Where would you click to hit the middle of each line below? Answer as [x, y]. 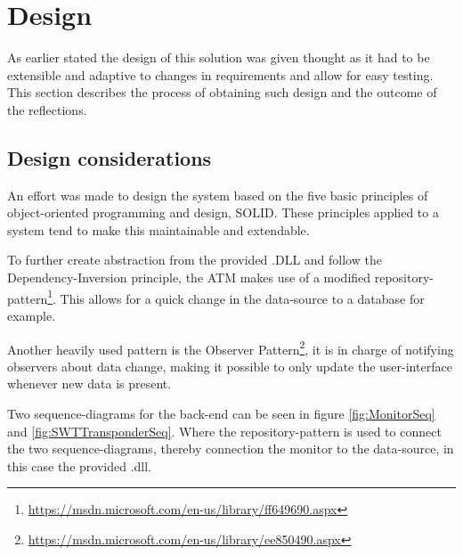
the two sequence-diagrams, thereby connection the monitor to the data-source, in [231, 449]
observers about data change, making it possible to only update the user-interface [230, 366]
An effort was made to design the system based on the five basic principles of [218, 195]
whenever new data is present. [89, 384]
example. [32, 315]
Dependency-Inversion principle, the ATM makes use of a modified [189, 277]
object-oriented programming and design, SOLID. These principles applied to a [223, 212]
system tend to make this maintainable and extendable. [158, 229]
